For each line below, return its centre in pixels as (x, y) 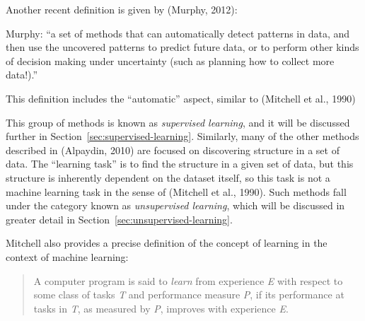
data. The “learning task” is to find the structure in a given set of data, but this (180, 164)
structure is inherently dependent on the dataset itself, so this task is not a (168, 177)
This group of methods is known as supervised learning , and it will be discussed (178, 122)
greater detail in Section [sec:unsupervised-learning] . (119, 219)
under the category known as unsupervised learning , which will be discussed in (175, 205)
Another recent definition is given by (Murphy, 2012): (122, 9)
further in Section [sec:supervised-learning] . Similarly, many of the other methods (182, 136)
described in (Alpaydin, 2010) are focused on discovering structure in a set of (173, 150)
